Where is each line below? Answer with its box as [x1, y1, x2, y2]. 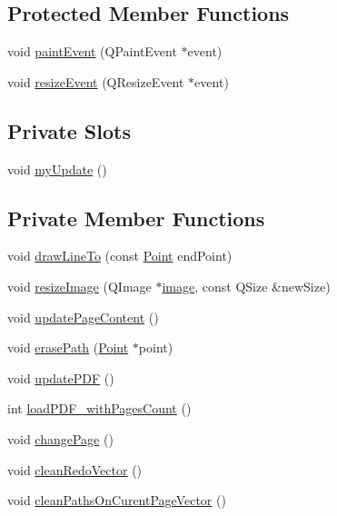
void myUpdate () [7, 159, 107, 178]
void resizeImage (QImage [7, 276, 152, 295]
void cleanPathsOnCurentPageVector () [7, 491, 226, 510]
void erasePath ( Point [7, 338, 129, 357]
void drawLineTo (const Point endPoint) [7, 246, 233, 265]
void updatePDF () [7, 368, 114, 387]
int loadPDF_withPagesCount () [7, 399, 192, 418]
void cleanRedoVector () [7, 460, 143, 479]
